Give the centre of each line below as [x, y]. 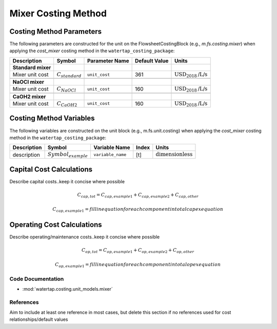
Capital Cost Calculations [51, 170]
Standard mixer [32, 68]
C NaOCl [66, 89]
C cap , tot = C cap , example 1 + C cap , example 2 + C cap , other [138, 195]
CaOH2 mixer [29, 96]
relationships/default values [39, 319]
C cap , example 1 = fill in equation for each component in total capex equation [138, 210]
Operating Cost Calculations [56, 225]
